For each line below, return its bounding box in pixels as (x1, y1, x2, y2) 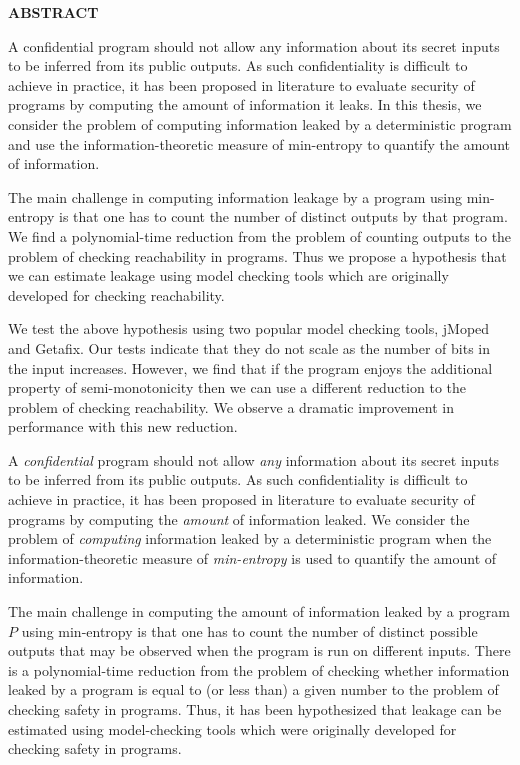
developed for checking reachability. (8, 284, 225, 305)
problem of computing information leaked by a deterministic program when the (8, 528, 492, 549)
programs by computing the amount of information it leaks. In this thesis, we (8, 94, 482, 115)
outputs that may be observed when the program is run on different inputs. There (8, 640, 511, 661)
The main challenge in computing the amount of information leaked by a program (8, 601, 510, 622)
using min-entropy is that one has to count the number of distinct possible (21, 620, 478, 641)
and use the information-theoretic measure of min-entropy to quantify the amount (8, 133, 510, 154)
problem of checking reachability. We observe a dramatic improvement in (8, 396, 454, 417)
